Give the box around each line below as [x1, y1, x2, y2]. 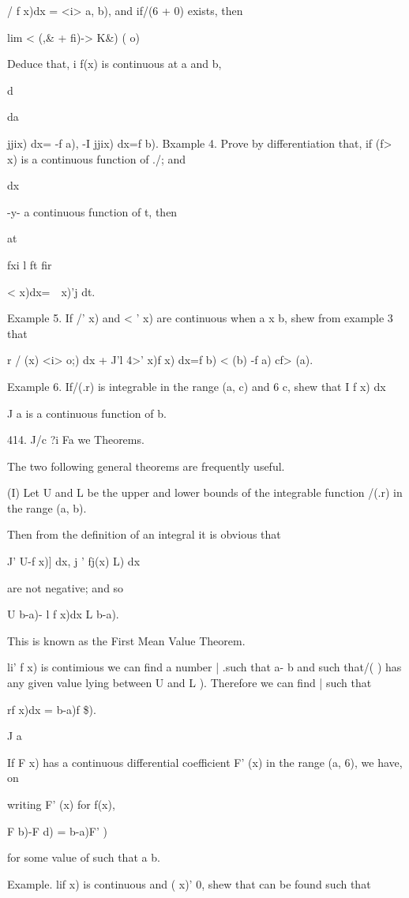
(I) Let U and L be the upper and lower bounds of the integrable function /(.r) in [7, 484, 403, 501]
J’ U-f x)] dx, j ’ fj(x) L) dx [7, 553, 141, 569]
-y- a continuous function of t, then [7, 203, 178, 220]
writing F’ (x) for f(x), [7, 796, 115, 812]
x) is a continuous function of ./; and [7, 150, 186, 167]
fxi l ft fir [7, 256, 52, 272]
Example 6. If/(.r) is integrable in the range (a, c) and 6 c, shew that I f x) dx [7, 378, 386, 394]
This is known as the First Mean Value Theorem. [7, 632, 246, 648]
